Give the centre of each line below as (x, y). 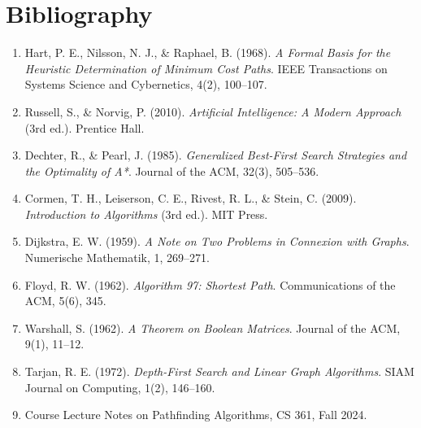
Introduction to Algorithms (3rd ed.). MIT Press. (146, 214)
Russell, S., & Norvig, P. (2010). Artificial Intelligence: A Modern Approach (213, 111)
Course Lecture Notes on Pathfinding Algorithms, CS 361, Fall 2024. (196, 415)
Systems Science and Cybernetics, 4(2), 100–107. (146, 84)
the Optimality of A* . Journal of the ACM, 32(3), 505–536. (172, 170)
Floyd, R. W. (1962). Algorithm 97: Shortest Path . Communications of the (210, 284)
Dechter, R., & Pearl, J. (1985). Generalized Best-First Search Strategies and (216, 155)
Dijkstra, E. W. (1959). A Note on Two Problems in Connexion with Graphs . (217, 241)
